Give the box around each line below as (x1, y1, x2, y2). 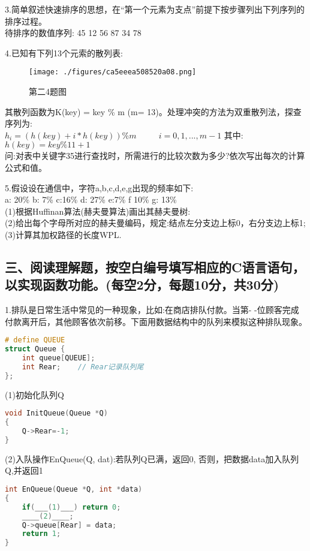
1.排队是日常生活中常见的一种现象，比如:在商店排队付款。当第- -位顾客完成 (5, 303, 299, 316)
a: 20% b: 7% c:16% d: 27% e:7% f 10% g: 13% (5, 193, 177, 206)
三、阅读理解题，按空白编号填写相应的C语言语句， (5, 257, 305, 276)
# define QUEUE (5, 336, 65, 345)
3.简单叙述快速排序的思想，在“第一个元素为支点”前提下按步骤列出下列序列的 (5, 3, 305, 15)
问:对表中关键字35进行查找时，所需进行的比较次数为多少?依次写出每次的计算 (5, 149, 305, 162)
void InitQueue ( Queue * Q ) (5, 409, 108, 418)
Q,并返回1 (5, 464, 43, 477)
